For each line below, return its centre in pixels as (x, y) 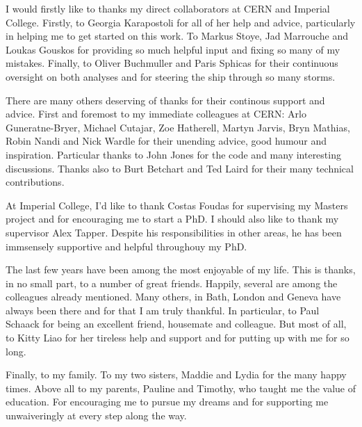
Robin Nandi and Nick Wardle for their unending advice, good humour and (166, 141)
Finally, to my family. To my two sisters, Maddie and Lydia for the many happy (176, 374)
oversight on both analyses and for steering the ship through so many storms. (171, 76)
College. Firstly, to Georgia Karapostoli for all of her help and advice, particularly (181, 22)
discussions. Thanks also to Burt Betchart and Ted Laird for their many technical (180, 168)
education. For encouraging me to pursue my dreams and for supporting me (167, 402)
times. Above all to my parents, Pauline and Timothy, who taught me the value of (181, 388)
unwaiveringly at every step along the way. (96, 416)
